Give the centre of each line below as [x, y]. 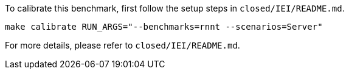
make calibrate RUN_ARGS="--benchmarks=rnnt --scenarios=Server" [164, 27]
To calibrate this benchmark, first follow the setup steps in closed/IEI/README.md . [175, 8]
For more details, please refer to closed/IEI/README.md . [123, 45]
